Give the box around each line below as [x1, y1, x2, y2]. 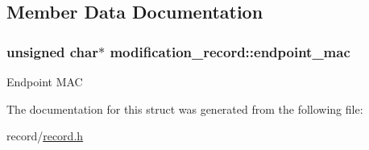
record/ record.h [6, 127, 84, 144]
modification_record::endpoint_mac [110, 41, 350, 61]
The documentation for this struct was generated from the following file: [6, 100, 363, 117]
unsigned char [6, 41, 98, 61]
